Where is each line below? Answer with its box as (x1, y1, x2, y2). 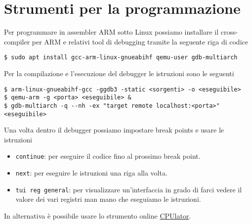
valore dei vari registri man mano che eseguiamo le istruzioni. (15, 194, 201, 204)
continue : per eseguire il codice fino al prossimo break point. (15, 151, 201, 161)
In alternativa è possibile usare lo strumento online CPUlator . (4, 210, 191, 221)
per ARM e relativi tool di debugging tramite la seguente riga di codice (32, 36, 248, 46)
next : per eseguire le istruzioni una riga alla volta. (15, 168, 168, 178)
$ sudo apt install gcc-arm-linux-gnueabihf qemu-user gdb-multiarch (4, 54, 238, 61)
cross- (220, 27, 238, 37)
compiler (4, 36, 30, 46)
